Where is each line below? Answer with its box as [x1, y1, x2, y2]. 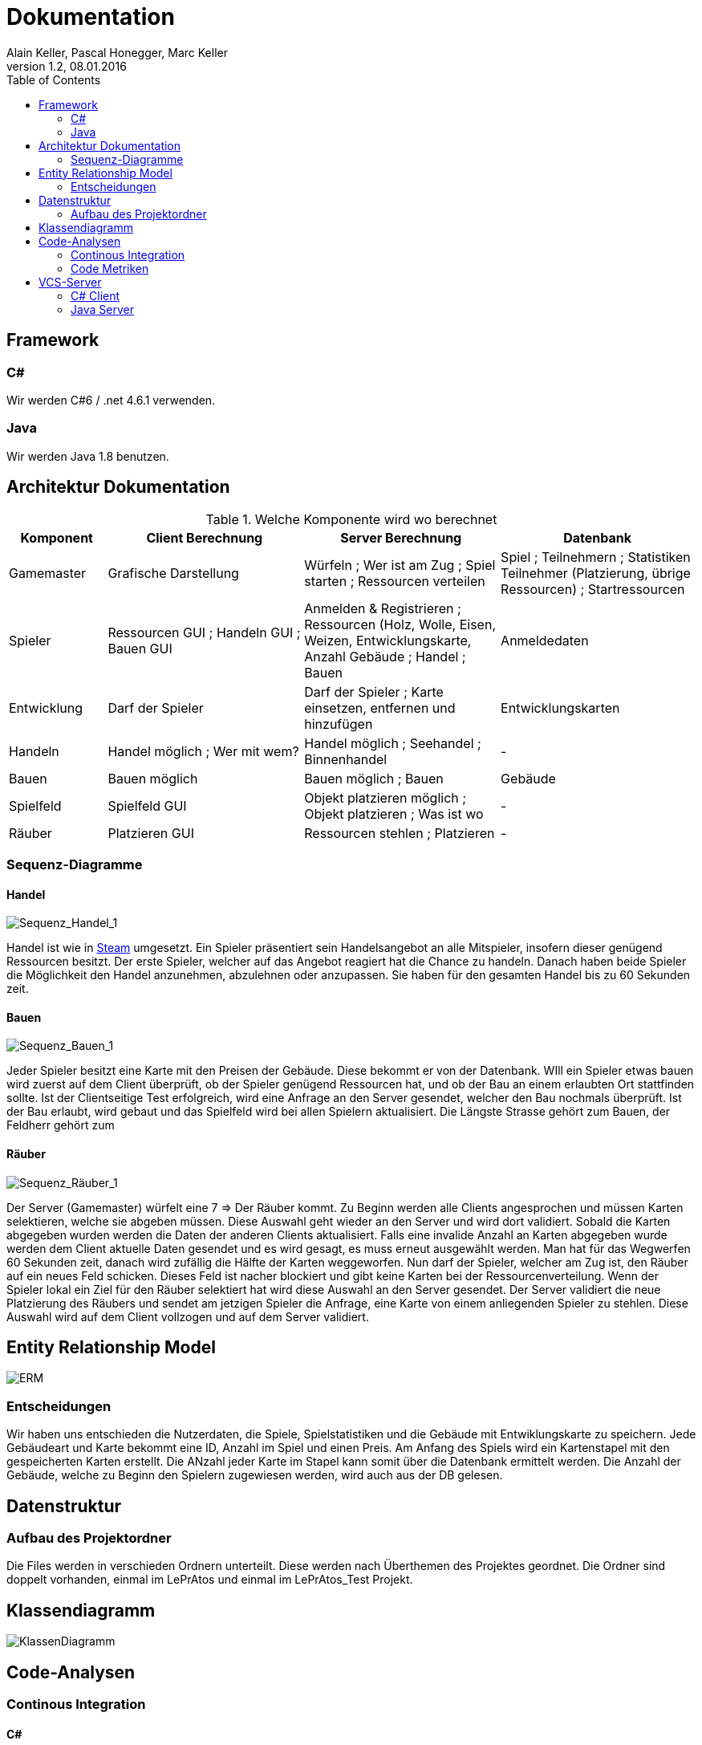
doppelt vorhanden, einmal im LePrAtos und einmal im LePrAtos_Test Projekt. [6, 1572, 413, 1587]
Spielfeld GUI [108, 797, 187, 814]
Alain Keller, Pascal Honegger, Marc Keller [6, 45, 228, 59]
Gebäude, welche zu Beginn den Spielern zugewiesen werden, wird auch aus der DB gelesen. [6, 1468, 503, 1483]
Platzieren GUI [108, 824, 194, 841]
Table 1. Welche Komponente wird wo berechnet [205, 510, 497, 527]
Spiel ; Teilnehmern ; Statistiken [501, 548, 691, 565]
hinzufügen [304, 715, 373, 732]
